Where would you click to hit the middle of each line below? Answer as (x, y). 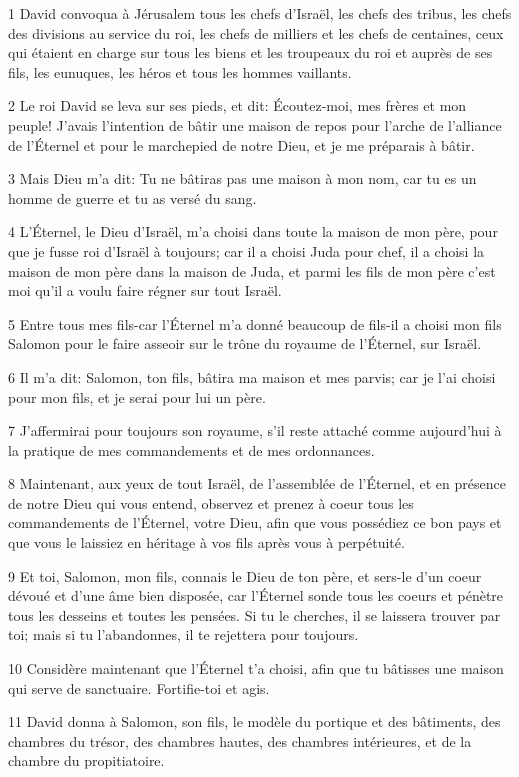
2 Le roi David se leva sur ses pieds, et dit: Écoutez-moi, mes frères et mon (237, 105)
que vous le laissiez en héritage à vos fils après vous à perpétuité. (206, 542)
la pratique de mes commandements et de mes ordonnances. (191, 449)
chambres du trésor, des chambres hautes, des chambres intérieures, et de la (240, 740)
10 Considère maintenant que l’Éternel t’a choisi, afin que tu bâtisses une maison (256, 668)
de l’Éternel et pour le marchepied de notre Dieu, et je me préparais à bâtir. (241, 144)
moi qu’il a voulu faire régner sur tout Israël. (145, 290)
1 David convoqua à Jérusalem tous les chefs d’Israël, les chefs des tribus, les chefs (260, 13)
